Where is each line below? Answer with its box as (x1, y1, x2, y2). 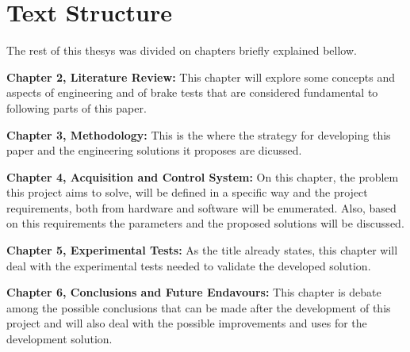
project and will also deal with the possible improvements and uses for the (6, 315, 367, 331)
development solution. (6, 331, 113, 347)
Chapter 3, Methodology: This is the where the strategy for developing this (6, 126, 391, 143)
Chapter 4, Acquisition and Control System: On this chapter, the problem (6, 168, 399, 185)
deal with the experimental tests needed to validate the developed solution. (6, 257, 371, 274)
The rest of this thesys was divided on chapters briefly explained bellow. (6, 42, 357, 59)
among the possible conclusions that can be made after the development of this (6, 299, 391, 316)
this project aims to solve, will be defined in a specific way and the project (6, 184, 368, 201)
